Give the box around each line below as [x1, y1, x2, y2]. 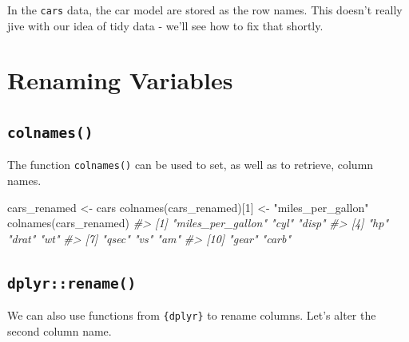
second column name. [7, 322, 112, 339]
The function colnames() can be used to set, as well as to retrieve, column [7, 156, 374, 173]
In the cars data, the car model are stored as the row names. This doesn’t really [7, 2, 403, 18]
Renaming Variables [7, 64, 233, 96]
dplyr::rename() [7, 274, 137, 292]
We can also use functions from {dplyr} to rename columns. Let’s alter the [7, 307, 376, 324]
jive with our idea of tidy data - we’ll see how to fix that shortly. [7, 17, 324, 33]
